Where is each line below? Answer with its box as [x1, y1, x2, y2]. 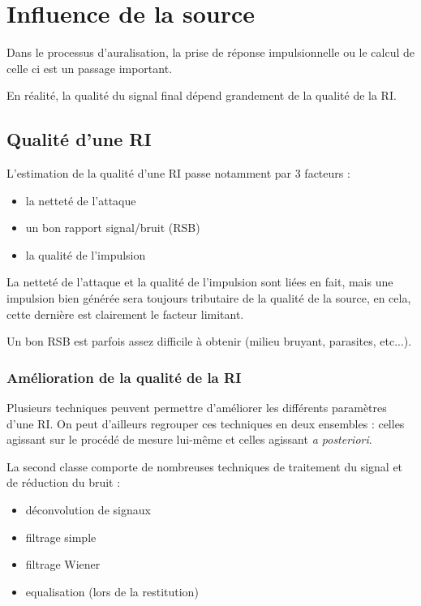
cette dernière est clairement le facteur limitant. [6, 305, 244, 322]
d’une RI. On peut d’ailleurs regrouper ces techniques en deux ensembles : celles [6, 415, 405, 432]
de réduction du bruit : [6, 474, 121, 491]
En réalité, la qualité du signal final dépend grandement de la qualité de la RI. [6, 87, 397, 104]
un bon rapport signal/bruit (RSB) [25, 219, 200, 236]
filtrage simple [25, 528, 97, 545]
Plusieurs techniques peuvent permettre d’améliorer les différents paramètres [6, 399, 387, 416]
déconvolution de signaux [25, 501, 151, 518]
